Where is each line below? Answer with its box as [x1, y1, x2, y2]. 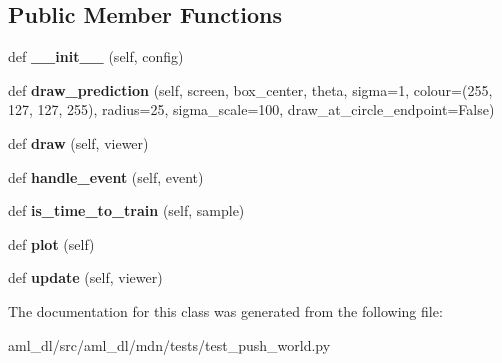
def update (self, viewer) [8, 267, 163, 288]
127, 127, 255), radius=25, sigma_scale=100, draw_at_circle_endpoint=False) [8, 99, 495, 120]
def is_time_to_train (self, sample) [8, 200, 245, 221]
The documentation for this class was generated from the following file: [8, 300, 443, 321]
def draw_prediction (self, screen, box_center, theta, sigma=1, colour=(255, [8, 79, 493, 100]
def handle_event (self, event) [8, 166, 204, 187]
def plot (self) [8, 233, 95, 254]
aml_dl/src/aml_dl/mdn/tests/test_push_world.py [8, 334, 331, 355]
